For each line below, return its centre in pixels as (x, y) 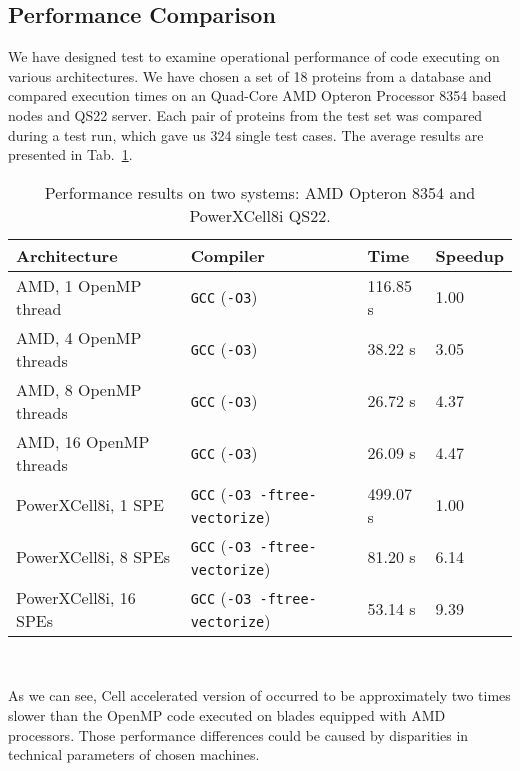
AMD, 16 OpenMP (83, 441)
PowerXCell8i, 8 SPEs (93, 557)
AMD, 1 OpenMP (79, 285)
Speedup (469, 255)
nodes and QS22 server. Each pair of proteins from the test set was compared (245, 114)
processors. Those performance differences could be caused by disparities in (238, 734)
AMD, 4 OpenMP (79, 337)
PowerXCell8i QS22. (260, 215)
